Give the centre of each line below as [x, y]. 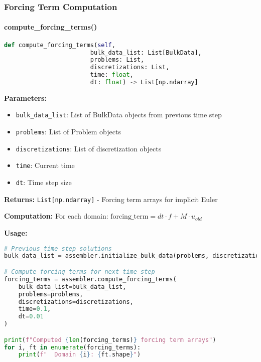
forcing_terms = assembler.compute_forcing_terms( [90, 279]
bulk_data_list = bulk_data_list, [72, 287]
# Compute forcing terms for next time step [80, 272]
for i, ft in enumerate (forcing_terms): [73, 347]
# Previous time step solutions [58, 248]
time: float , [112, 75]
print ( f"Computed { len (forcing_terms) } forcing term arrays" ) [110, 340]
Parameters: [25, 98]
